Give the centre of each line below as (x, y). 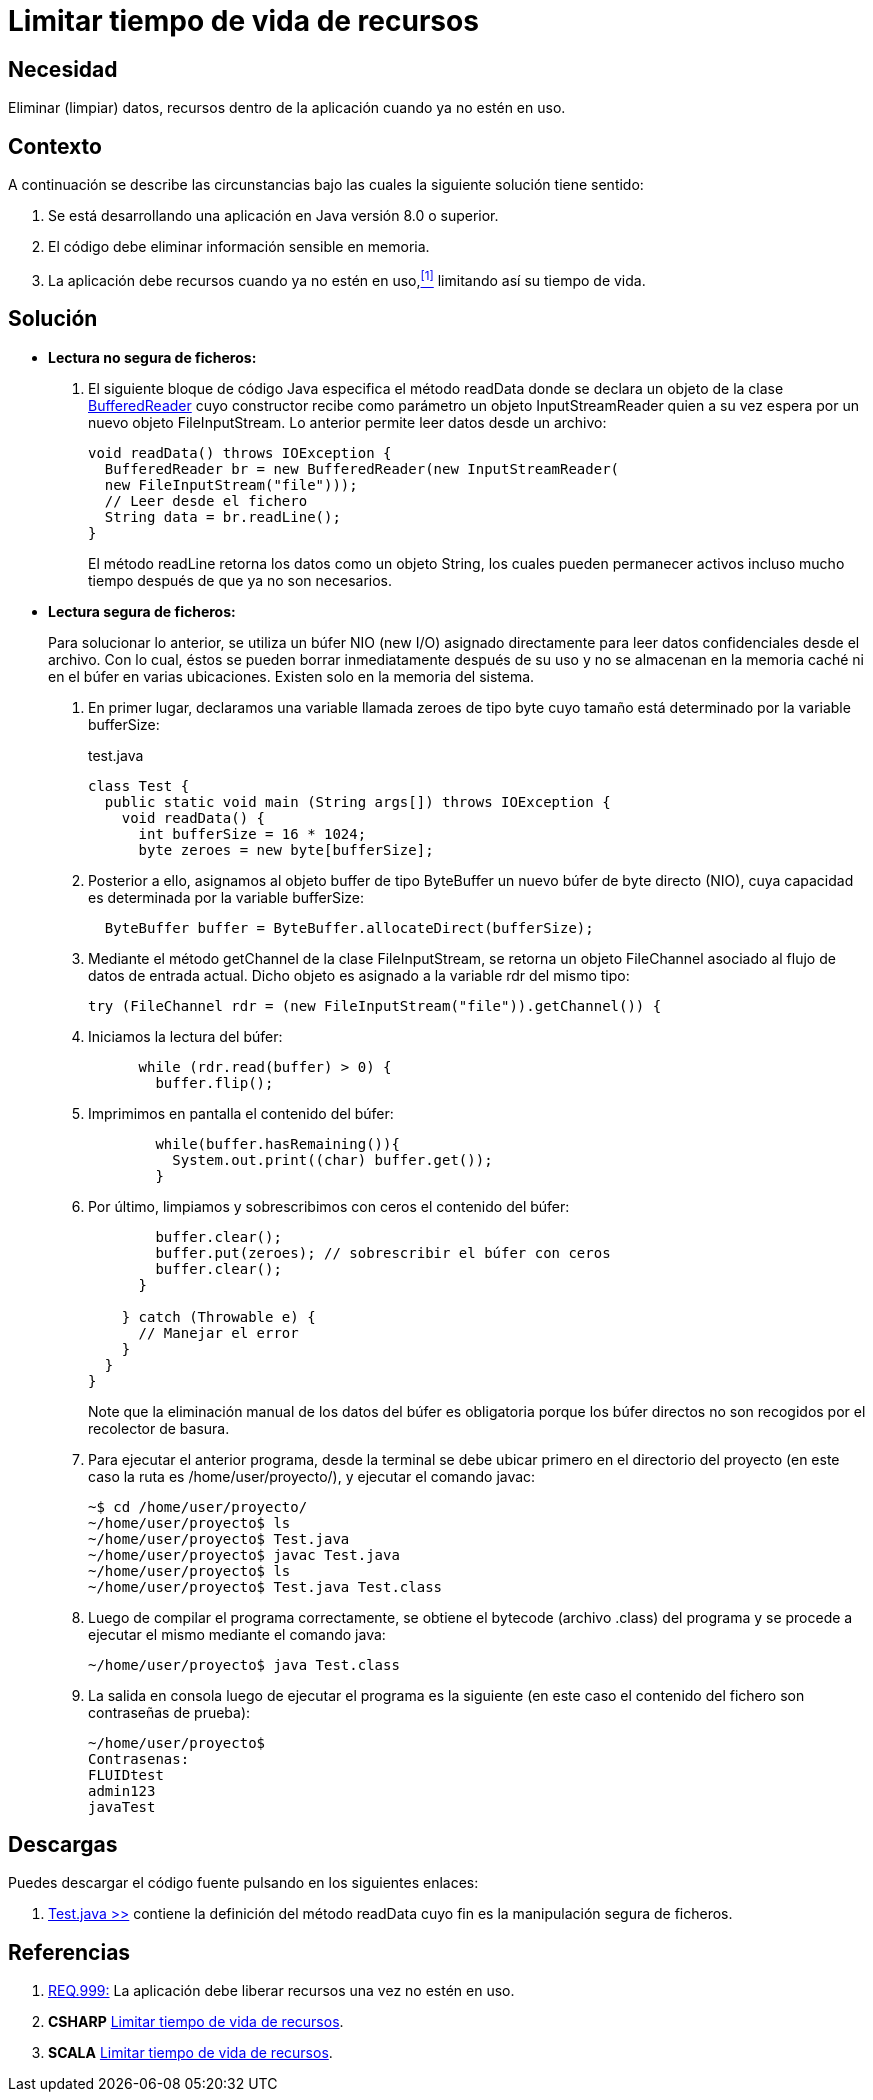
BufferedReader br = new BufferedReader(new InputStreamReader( (362, 468)
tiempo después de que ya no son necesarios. (240, 580)
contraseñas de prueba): (169, 1712)
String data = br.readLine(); (222, 516)
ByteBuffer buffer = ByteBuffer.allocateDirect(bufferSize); (349, 927)
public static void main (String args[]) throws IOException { (357, 801)
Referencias (69, 1952)
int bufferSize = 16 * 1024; (252, 833)
